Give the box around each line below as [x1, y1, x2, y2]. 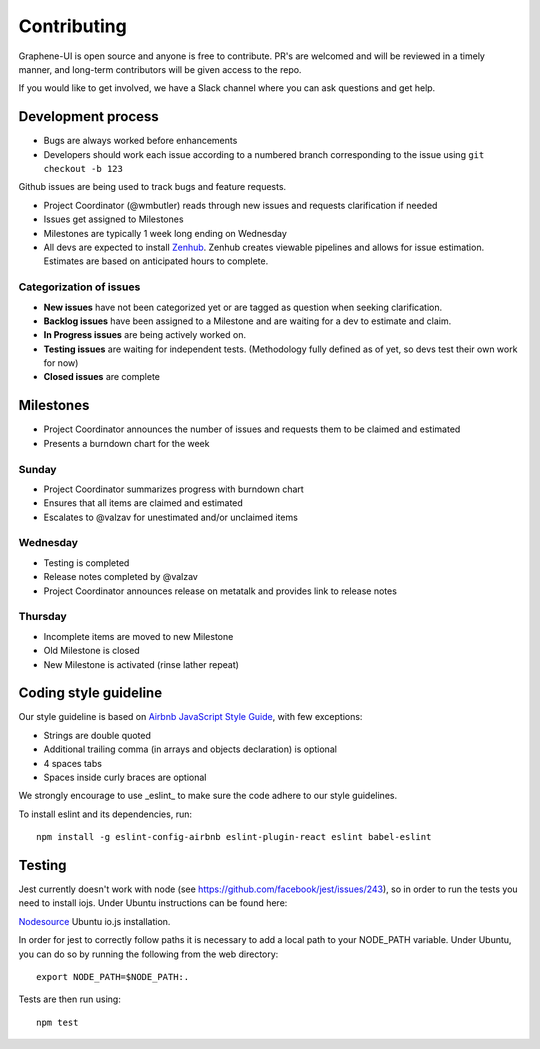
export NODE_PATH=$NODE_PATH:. [36, 971, 190, 983]
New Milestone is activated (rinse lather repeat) [43, 658, 240, 670]
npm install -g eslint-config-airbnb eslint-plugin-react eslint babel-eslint [36, 831, 432, 843]
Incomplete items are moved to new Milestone [43, 630, 234, 642]
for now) [43, 357, 79, 369]
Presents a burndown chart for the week [43, 437, 210, 449]
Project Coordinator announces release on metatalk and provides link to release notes [43, 585, 397, 597]
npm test [36, 1016, 79, 1028]
